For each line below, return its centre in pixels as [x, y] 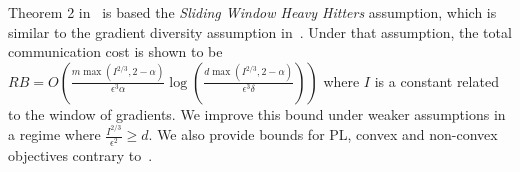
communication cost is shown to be [115, 51]
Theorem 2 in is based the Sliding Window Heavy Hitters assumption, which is [252, 12]
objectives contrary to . [80, 154]
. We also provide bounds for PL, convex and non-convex [323, 134]
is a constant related [436, 80]
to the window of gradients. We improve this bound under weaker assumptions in [257, 113]
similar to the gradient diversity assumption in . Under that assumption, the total [260, 31]
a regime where [54, 134]
